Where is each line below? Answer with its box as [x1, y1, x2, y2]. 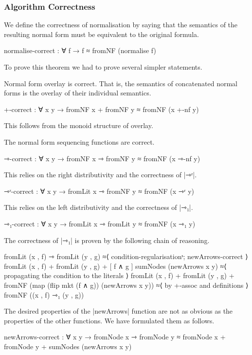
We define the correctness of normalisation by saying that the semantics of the [4, 19, 238, 30]
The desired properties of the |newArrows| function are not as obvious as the [4, 306, 233, 316]
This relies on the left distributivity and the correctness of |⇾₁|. [4, 202, 193, 212]
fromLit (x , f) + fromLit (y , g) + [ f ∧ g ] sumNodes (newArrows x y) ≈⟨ [4, 261, 227, 271]
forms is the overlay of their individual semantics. [4, 88, 151, 98]
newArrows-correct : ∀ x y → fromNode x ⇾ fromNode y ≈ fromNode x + [4, 332, 226, 342]
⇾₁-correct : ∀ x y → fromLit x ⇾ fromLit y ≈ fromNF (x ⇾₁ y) [4, 218, 196, 228]
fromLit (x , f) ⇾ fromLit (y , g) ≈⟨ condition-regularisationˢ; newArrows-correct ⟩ [4, 251, 248, 262]
